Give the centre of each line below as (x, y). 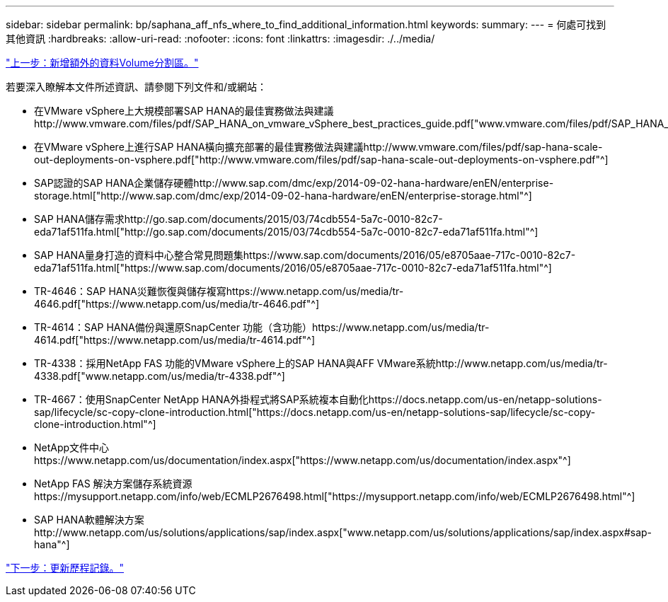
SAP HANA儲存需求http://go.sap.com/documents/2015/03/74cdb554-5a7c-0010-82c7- (238, 219)
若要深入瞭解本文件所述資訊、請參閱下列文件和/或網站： (137, 87)
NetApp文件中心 (72, 447)
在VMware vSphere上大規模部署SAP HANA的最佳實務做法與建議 (184, 111)
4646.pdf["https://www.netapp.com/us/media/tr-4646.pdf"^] (177, 304)
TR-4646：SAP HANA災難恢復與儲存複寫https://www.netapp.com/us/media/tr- (219, 291)
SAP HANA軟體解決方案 (89, 520)
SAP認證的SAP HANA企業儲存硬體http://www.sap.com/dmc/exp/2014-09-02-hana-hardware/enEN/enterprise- (294, 183)
